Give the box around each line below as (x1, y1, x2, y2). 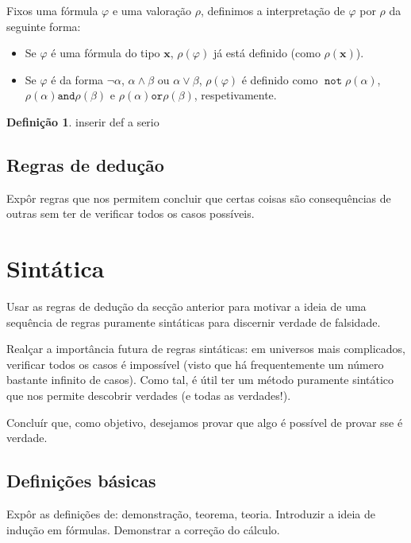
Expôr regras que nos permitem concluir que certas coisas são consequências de (6, 189, 391, 206)
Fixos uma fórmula (6, 2, 98, 18)
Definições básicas (6, 468, 156, 493)
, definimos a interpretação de (201, 2, 345, 18)
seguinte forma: (6, 17, 81, 34)
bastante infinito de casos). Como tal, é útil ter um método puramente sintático (6, 371, 394, 388)
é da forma (51, 71, 104, 87)
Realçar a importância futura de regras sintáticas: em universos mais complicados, (6, 340, 405, 357)
